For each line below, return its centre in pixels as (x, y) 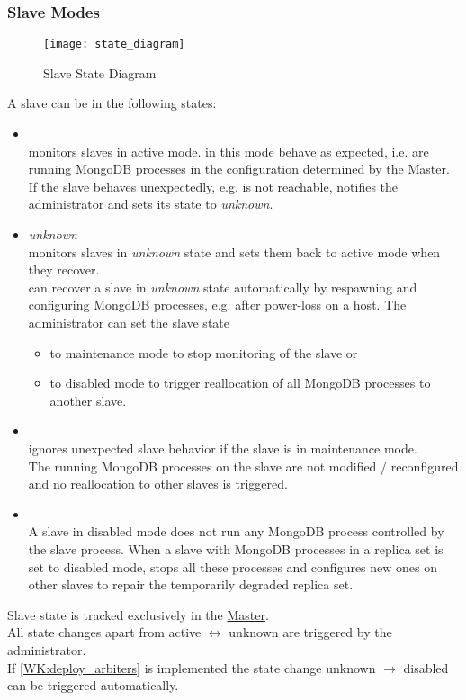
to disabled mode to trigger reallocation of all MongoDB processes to (240, 383)
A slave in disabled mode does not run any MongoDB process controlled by (236, 531)
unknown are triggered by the (310, 632)
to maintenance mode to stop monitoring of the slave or (204, 352)
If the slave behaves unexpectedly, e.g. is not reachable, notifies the (213, 186)
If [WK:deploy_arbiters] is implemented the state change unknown (192, 667)
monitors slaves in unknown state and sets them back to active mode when (234, 251)
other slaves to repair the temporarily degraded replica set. (191, 584)
